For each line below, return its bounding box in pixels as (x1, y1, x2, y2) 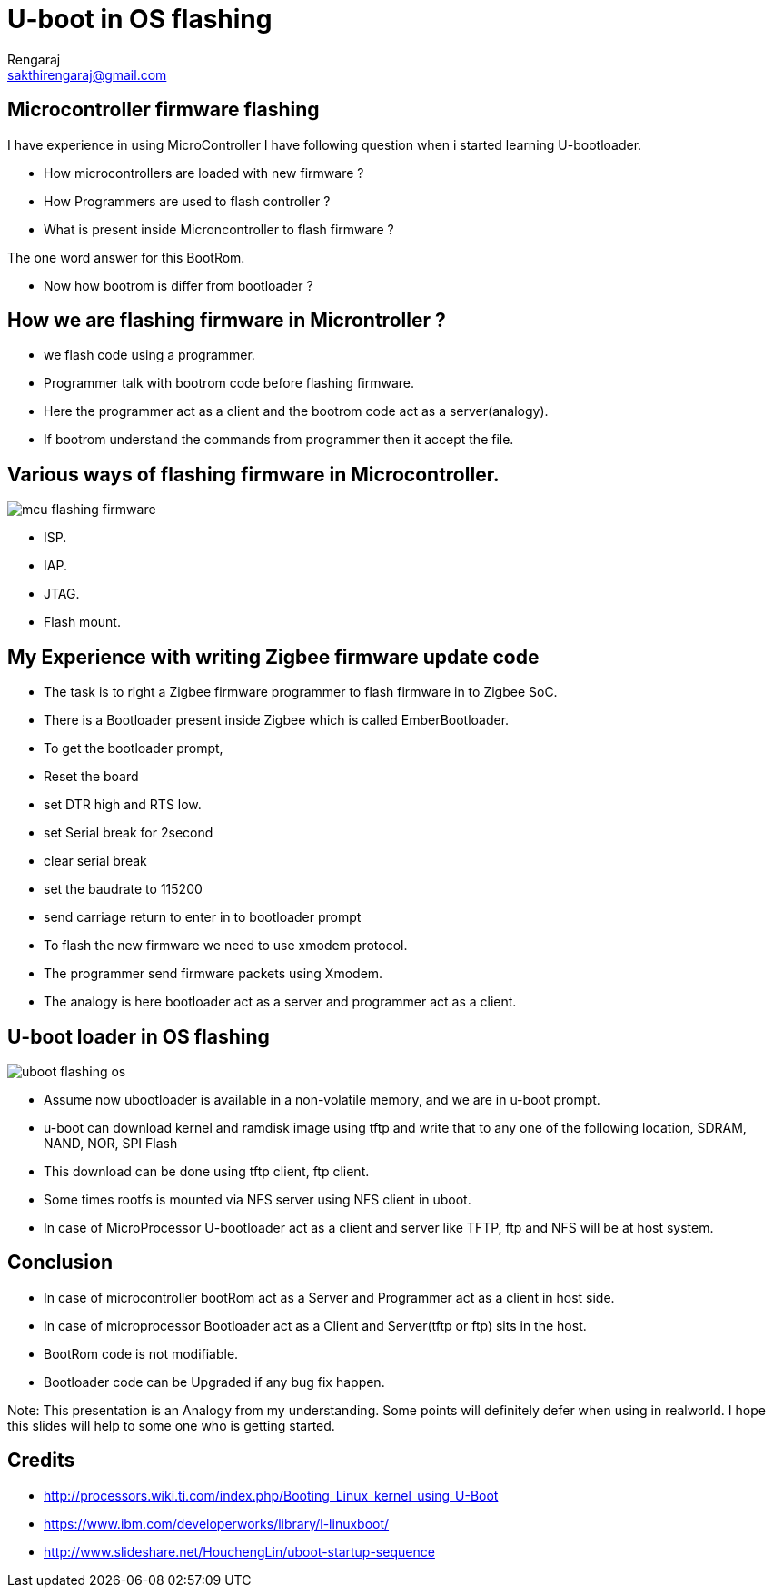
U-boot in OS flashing (7, 4, 273, 35)
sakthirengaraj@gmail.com (7, 66, 167, 83)
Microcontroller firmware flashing (7, 98, 320, 122)
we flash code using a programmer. (44, 347, 255, 363)
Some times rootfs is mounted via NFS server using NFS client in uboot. (44, 1191, 471, 1207)
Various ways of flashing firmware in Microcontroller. (7, 462, 500, 486)
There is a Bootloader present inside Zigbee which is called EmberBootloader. (44, 712, 510, 728)
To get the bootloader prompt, (44, 740, 223, 757)
